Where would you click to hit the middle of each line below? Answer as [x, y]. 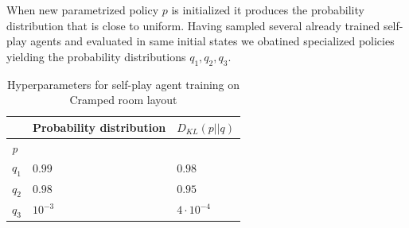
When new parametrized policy [83, 10]
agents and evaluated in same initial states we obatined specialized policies [212, 41]
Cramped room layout [123, 100]
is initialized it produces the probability [268, 10]
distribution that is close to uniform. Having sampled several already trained [193, 25]
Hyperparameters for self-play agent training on [124, 84]
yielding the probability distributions [96, 56]
